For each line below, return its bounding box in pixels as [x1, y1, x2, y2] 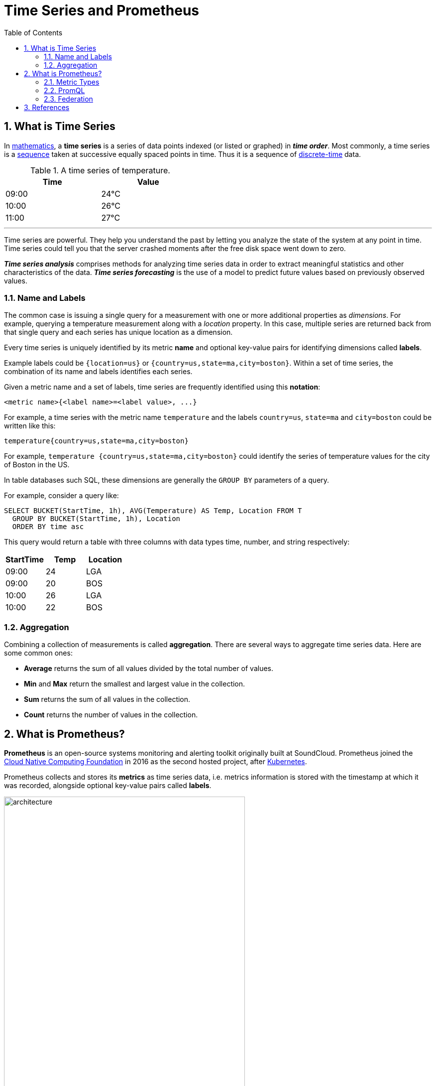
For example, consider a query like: [4, 491, 119, 500]
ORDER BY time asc [12, 523, 84, 531]
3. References [24, 103, 70, 112]
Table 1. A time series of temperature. [30, 165, 170, 175]
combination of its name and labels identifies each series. [4, 367, 193, 376]
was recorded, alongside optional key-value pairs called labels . [4, 781, 212, 790]
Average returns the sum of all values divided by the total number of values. [24, 664, 274, 673]
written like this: [4, 421, 56, 430]
